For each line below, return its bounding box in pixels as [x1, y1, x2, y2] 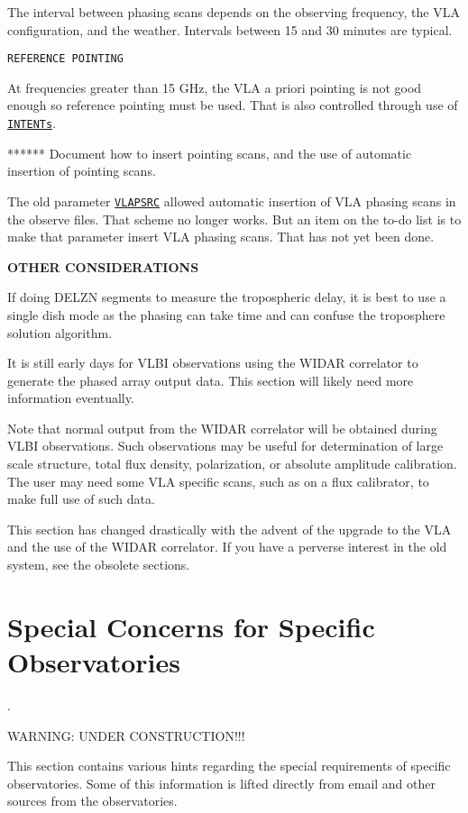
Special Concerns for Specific [7, 607, 375, 644]
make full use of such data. [7, 489, 155, 508]
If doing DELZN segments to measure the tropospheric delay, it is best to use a [7, 288, 446, 306]
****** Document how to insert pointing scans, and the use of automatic [7, 143, 412, 162]
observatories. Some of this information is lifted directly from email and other [7, 773, 436, 792]
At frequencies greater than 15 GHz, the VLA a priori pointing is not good [7, 78, 422, 96]
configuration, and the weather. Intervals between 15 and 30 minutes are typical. [7, 20, 453, 39]
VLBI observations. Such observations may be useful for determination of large [7, 436, 444, 455]
